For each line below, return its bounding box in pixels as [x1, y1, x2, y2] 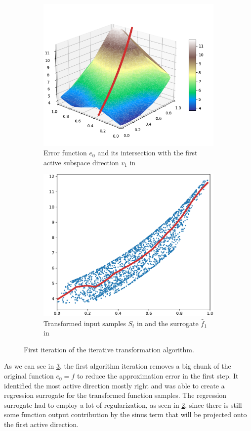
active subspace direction [43, 157, 119, 167]
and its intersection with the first [97, 147, 198, 158]
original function [4, 371, 54, 381]
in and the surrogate [137, 318, 199, 328]
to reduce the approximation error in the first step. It [77, 371, 239, 381]
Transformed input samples [43, 318, 126, 328]
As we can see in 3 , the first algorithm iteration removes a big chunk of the [4, 361, 231, 371]
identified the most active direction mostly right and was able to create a [4, 380, 225, 390]
